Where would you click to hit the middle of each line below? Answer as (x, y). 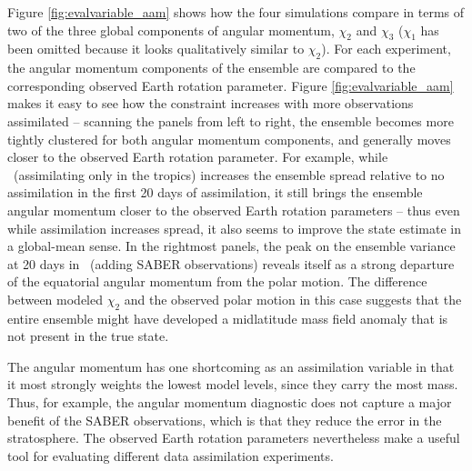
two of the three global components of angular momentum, (171, 30)
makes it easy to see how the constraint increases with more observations (211, 103)
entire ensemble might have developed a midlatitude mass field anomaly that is (228, 318)
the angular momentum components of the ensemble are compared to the (211, 68)
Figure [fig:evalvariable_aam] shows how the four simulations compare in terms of (236, 12)
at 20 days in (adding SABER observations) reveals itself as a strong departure (231, 263)
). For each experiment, (386, 49)
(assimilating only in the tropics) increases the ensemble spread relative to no (229, 174)
